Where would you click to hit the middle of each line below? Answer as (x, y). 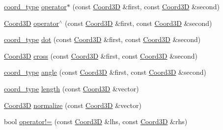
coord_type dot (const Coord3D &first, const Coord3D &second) (102, 39)
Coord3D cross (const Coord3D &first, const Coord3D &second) (101, 55)
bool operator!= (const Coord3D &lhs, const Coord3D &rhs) (96, 121)
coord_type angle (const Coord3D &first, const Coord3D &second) (105, 72)
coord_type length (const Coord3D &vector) (71, 88)
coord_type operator (35, 6)
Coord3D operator (31, 23)
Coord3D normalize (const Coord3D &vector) (73, 105)
